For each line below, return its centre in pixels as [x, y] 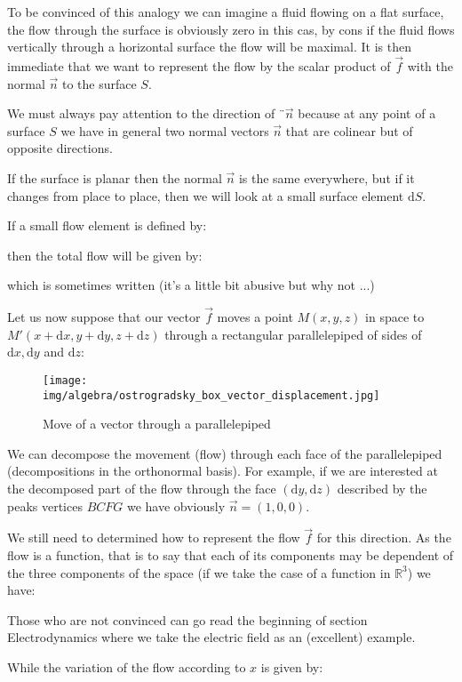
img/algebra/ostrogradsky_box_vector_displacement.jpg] [211, 395]
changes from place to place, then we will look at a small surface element [206, 195]
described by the [382, 489]
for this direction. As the [384, 538]
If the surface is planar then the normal [115, 177]
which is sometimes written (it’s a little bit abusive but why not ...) [191, 285]
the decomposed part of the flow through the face [142, 489]
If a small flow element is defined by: [107, 225]
